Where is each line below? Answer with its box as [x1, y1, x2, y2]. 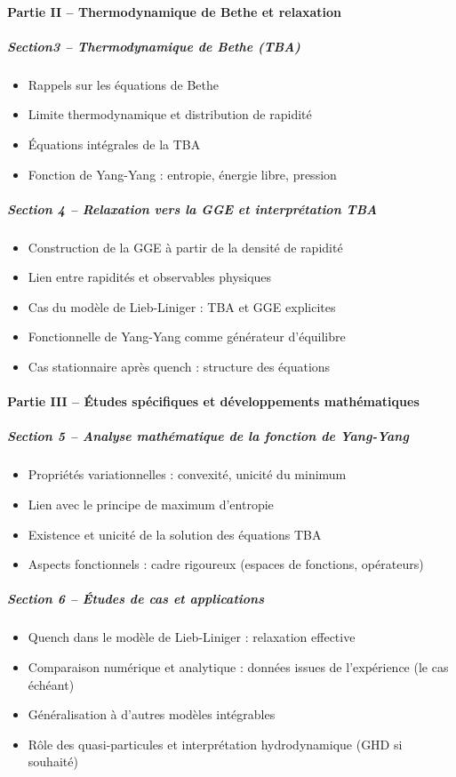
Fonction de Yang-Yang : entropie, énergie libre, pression [28, 164, 337, 183]
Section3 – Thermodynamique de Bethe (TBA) [7, 36, 300, 55]
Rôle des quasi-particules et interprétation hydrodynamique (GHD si [28, 734, 403, 753]
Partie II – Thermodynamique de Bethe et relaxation [7, 2, 342, 20]
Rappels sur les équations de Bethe [28, 75, 220, 93]
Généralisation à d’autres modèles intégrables [28, 705, 276, 724]
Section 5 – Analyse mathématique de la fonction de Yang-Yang [7, 427, 409, 445]
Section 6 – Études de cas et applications [7, 589, 264, 608]
